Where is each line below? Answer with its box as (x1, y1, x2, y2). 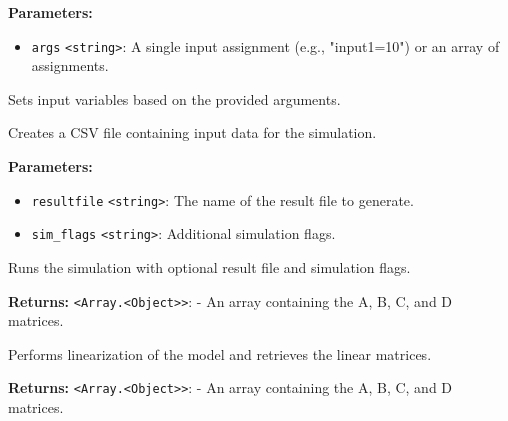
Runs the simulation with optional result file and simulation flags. (8, 256, 411, 277)
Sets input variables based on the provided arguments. (8, 88, 341, 109)
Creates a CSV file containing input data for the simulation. (8, 122, 377, 143)
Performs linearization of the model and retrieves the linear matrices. (8, 343, 432, 364)
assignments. (31, 55, 109, 76)
